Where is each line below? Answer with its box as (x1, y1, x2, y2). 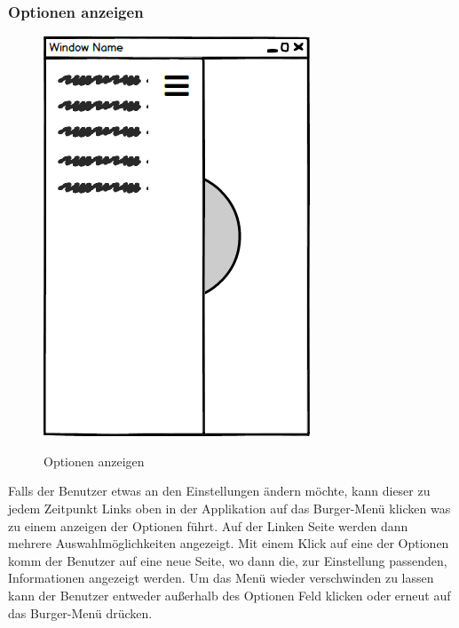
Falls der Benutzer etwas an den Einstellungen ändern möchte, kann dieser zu (8, 481, 431, 500)
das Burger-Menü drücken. (8, 603, 153, 622)
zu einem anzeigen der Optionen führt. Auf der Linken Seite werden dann (8, 516, 408, 535)
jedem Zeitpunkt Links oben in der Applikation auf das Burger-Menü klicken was (8, 499, 451, 517)
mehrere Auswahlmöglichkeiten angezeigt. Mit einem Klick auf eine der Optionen (8, 534, 449, 552)
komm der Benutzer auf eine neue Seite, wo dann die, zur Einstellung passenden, (8, 551, 447, 569)
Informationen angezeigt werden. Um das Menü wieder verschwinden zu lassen (8, 568, 434, 587)
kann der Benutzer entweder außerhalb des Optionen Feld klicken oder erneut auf (8, 585, 451, 604)
